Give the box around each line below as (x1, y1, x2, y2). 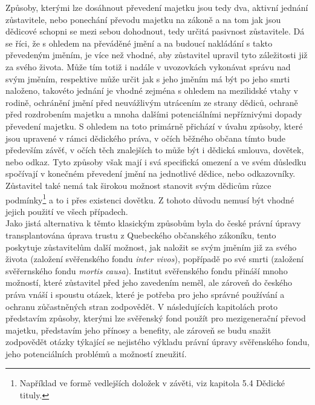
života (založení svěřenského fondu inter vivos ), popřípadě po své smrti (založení (5, 252, 304, 265)
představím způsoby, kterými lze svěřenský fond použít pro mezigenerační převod (5, 312, 306, 324)
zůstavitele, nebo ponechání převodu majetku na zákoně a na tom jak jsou (5, 13, 281, 25)
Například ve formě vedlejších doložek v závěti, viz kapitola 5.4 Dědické (19, 377, 285, 389)
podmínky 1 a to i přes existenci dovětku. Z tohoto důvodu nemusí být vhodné (5, 191, 294, 206)
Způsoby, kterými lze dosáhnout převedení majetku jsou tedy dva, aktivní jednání (5, 1, 308, 13)
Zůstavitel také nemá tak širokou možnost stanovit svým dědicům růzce (5, 179, 271, 191)
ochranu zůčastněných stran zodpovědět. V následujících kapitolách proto (5, 300, 278, 312)
